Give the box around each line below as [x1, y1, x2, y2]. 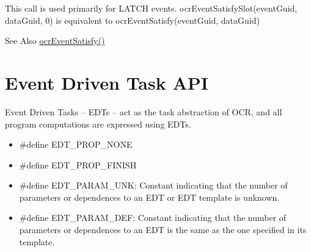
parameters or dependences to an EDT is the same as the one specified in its [19, 223, 307, 236]
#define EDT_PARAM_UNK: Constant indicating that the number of [19, 179, 288, 192]
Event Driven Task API [5, 70, 208, 95]
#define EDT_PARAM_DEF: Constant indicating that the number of [19, 211, 287, 224]
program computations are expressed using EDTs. [5, 117, 191, 130]
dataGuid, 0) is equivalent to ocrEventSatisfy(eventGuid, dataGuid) [5, 13, 260, 26]
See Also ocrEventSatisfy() [5, 34, 105, 47]
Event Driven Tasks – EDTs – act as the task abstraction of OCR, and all [5, 105, 282, 118]
